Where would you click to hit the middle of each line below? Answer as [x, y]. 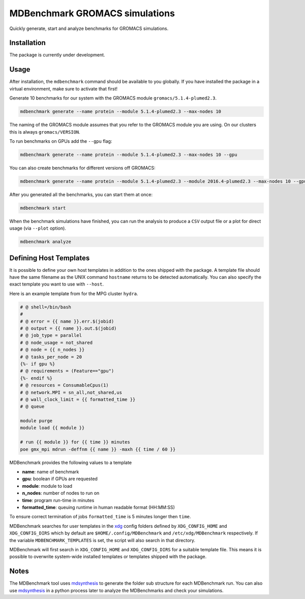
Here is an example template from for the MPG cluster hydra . [74, 293]
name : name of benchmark [51, 472]
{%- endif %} [36, 378]
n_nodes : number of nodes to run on [61, 493]
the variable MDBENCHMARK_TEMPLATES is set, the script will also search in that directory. [102, 540]
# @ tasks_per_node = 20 [51, 357]
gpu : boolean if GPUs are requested [60, 479]
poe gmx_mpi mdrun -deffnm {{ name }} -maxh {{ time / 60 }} [98, 449]
